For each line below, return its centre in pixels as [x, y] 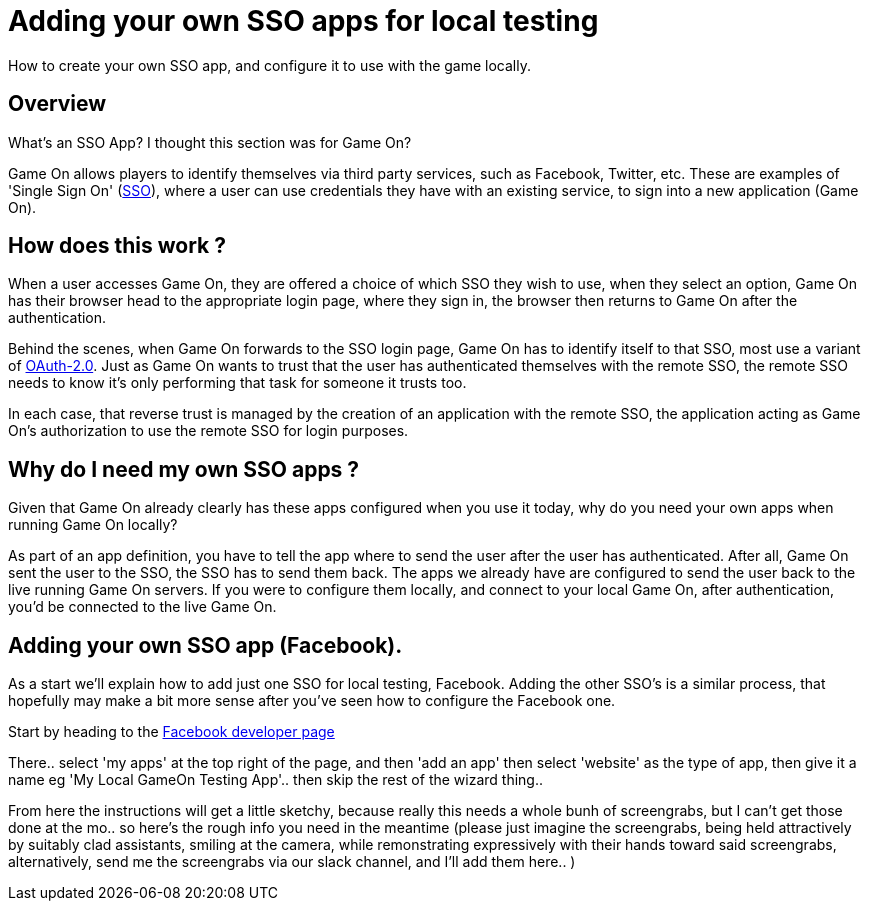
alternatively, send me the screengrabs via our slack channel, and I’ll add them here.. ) [292, 862]
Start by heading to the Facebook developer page [171, 732]
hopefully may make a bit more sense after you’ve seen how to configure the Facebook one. [312, 701]
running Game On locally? [93, 525]
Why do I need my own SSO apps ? [184, 469]
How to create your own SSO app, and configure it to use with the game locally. [269, 65]
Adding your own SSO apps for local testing [303, 21]
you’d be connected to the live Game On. [142, 607]
